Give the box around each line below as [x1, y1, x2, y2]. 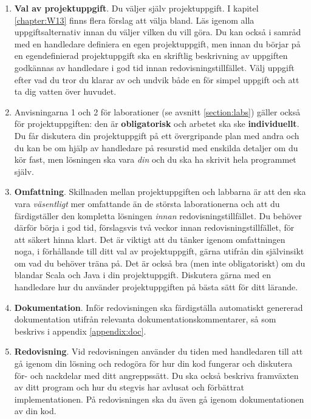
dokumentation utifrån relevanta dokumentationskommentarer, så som [14, 313, 276, 325]
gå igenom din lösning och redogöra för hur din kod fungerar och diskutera [14, 357, 293, 370]
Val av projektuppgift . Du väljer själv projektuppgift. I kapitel [14, 2, 259, 14]
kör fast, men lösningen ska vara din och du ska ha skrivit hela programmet [14, 153, 296, 166]
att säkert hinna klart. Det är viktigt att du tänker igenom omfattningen [14, 233, 285, 245]
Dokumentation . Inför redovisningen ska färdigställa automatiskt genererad [14, 301, 303, 313]
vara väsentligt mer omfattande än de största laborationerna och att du [14, 197, 280, 209]
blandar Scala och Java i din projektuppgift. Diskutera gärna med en [14, 268, 272, 281]
